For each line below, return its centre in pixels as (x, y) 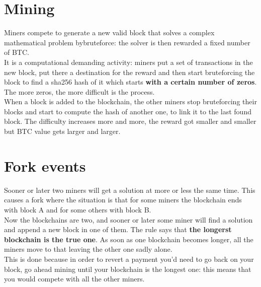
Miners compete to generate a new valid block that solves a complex (109, 32)
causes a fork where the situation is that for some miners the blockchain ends (123, 200)
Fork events (45, 165)
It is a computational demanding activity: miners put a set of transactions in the (128, 62)
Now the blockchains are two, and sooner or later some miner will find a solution (128, 219)
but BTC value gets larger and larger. (62, 131)
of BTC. (17, 52)
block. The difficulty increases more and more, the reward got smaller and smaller (130, 121)
